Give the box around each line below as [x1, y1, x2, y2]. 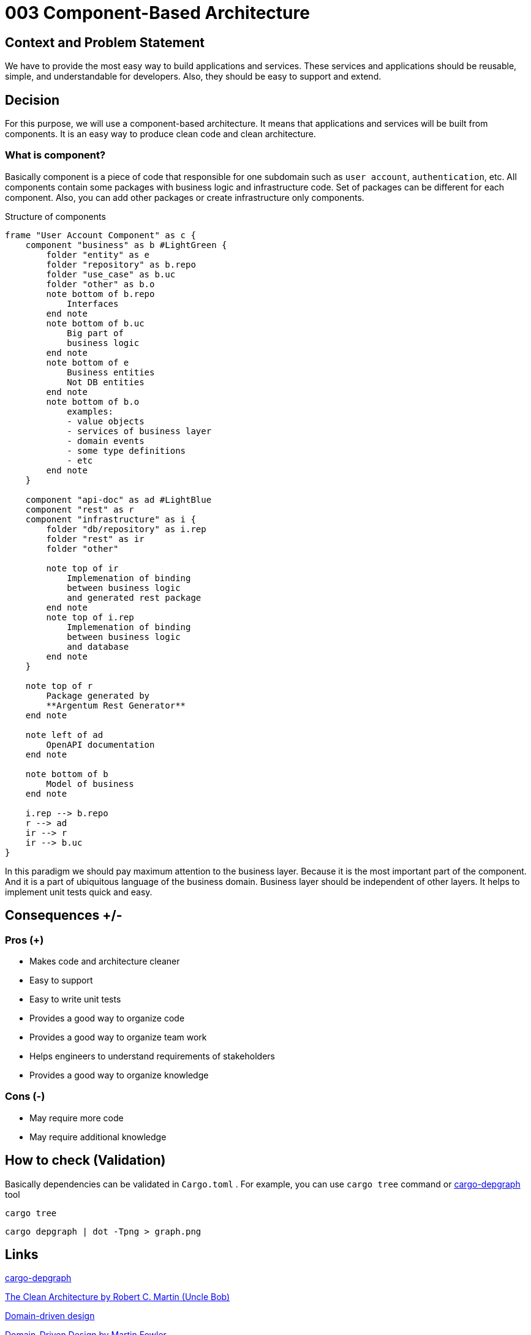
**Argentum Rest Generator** [46, 700, 186, 710]
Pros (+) [5, 933, 44, 946]
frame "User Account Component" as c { [5, 230, 196, 240]
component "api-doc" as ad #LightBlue [25, 494, 212, 505]
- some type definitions [67, 445, 186, 456]
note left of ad [25, 729, 104, 740]
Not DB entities [67, 377, 145, 387]
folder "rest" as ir [46, 533, 145, 544]
